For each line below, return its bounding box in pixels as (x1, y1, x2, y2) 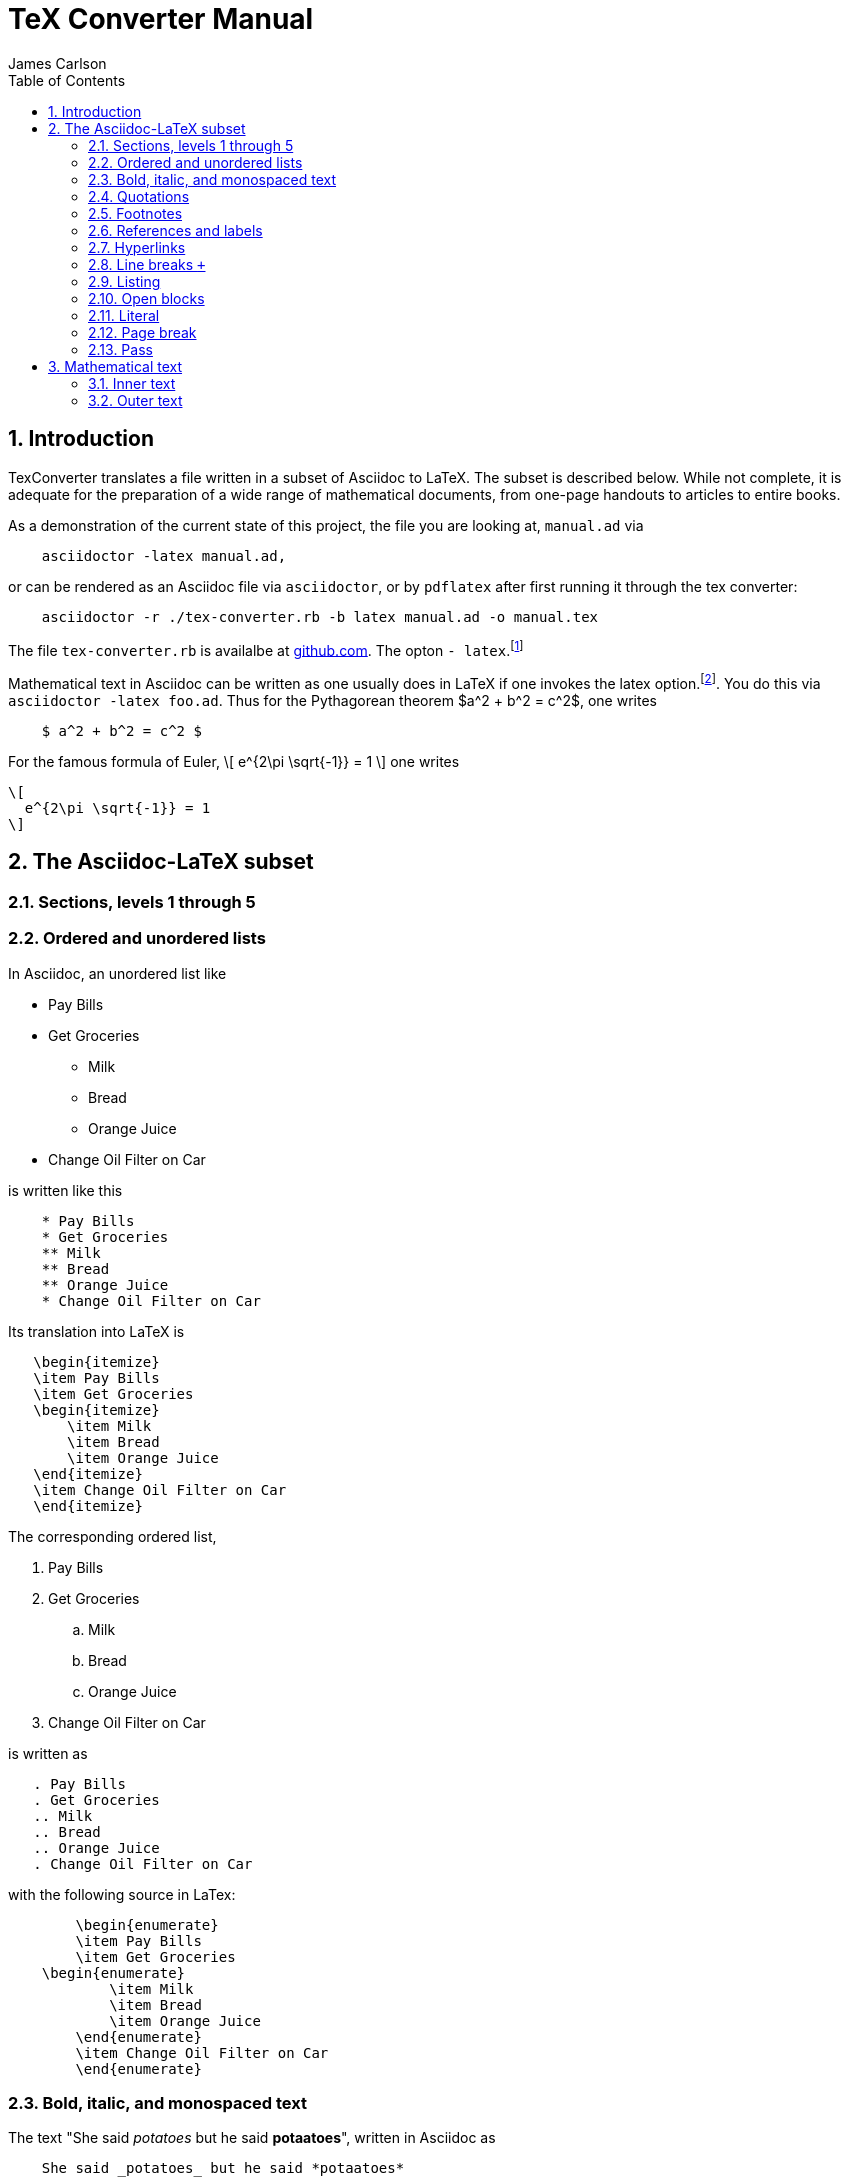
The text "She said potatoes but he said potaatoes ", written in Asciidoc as (8, 2129, 496, 2147)
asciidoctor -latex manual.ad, (41, 547, 287, 564)
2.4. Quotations (88, 187, 190, 205)
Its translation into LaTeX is (8, 1322, 185, 1340)
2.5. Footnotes (88, 204, 183, 222)
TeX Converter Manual (8, 2, 314, 36)
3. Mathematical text (48, 357, 183, 375)
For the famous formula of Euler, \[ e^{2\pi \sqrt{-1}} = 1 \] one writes (8, 752, 460, 770)
